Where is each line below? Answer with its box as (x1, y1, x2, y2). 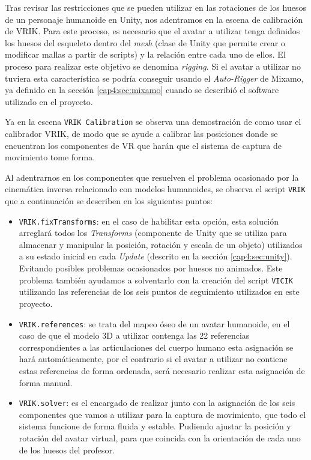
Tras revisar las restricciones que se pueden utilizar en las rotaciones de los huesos (5, 1, 306, 13)
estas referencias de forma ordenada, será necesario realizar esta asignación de (19, 364, 305, 377)
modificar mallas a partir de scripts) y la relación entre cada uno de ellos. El (5, 48, 286, 61)
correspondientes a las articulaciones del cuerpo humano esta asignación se (19, 340, 294, 353)
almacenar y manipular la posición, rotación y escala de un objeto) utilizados (19, 238, 303, 250)
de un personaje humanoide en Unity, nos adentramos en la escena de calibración (5, 13, 303, 25)
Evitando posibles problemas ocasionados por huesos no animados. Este (19, 262, 283, 274)
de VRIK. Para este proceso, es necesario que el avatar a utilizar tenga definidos (5, 25, 300, 37)
